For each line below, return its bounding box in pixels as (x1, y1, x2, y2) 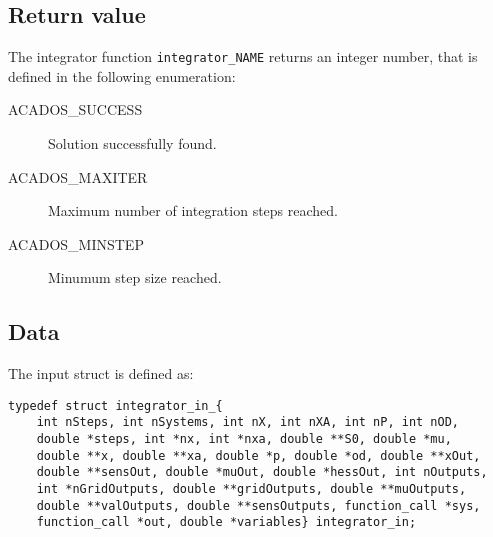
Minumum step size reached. (48, 267, 222, 288)
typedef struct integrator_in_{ (8, 398, 223, 413)
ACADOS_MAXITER (8, 166, 148, 187)
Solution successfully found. (48, 133, 217, 154)
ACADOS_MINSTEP (8, 233, 144, 254)
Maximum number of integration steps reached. (48, 200, 338, 221)
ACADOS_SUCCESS (8, 99, 143, 120)
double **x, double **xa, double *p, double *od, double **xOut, (36, 448, 481, 463)
